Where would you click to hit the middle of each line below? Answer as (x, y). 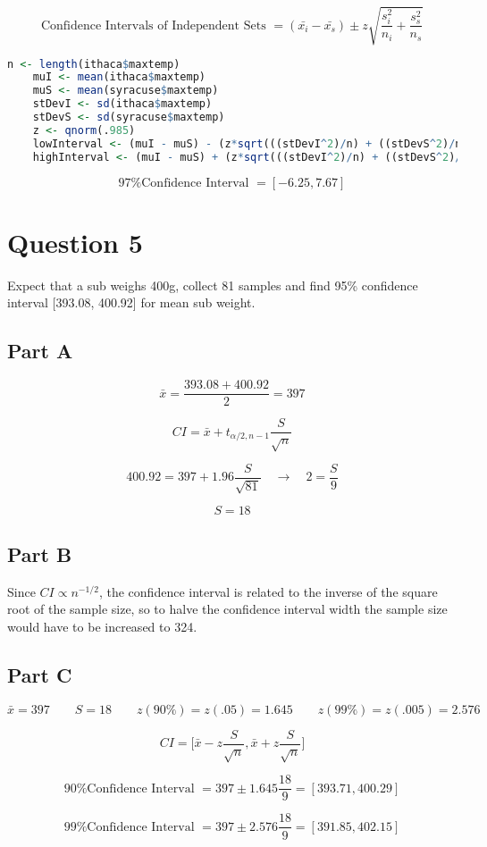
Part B (40, 553)
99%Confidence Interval (129, 827)
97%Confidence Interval (184, 183)
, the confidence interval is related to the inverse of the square (268, 591)
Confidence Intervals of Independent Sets (153, 25)
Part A (40, 351)
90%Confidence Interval (129, 788)
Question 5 (75, 242)
